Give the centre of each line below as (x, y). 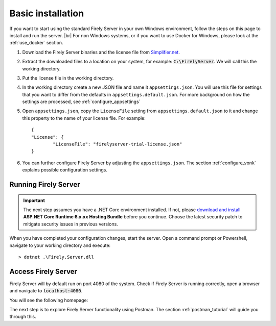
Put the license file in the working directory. (68, 78)
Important (34, 200)
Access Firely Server (43, 271)
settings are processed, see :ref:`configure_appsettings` (81, 102)
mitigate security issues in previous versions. (71, 224)
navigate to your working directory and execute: (60, 245)
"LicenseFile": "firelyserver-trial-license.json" (118, 144)
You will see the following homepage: (49, 300)
